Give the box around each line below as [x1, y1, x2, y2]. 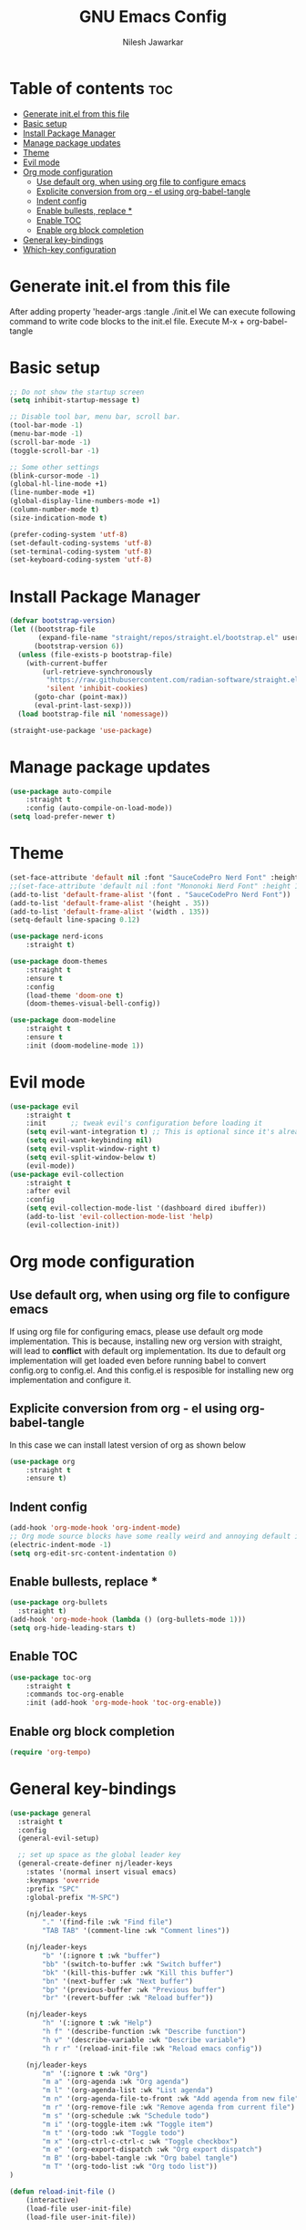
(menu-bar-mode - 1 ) [9, 429, 84, 439]
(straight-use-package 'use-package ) [9, 726, 153, 735]
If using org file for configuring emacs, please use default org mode [9, 1326, 264, 1337]
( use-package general [9, 1808, 92, 1818]
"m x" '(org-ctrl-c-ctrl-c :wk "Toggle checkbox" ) [42, 2136, 239, 2146]
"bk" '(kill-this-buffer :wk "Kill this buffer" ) [42, 1967, 234, 1977]
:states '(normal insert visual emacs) [25, 1867, 178, 1877]
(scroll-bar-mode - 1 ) [9, 438, 92, 447]
